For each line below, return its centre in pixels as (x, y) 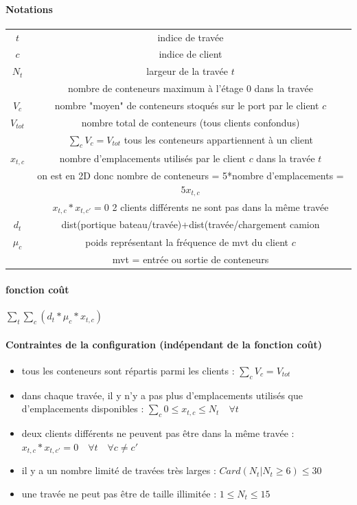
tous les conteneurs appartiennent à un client (219, 139)
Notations (29, 9)
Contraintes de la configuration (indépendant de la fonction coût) (164, 344)
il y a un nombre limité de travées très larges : (119, 470)
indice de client (191, 54)
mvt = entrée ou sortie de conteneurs (191, 259)
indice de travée (191, 37)
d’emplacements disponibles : (83, 408)
